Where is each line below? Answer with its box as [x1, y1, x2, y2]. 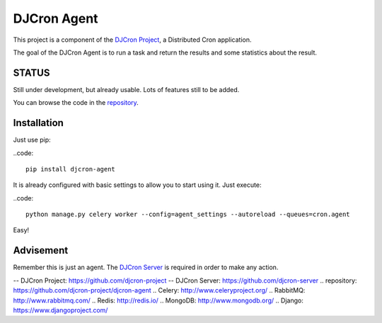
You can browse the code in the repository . [13, 98, 139, 107]
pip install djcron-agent [25, 165, 116, 173]
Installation [13, 117, 64, 129]
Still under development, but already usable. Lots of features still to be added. [13, 85, 240, 93]
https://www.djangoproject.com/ [13, 305, 108, 314]
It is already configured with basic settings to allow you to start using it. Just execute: [13, 181, 262, 189]
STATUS [13, 67, 50, 79]
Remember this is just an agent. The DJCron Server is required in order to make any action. [13, 263, 279, 272]
